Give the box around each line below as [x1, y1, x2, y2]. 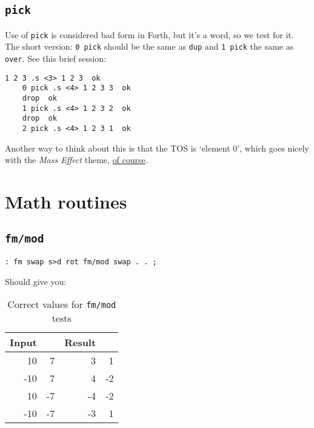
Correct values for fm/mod [7, 297, 116, 312]
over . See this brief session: [5, 52, 107, 65]
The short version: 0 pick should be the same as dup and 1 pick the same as [5, 40, 294, 53]
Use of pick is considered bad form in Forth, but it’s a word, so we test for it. [5, 28, 294, 41]
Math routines [5, 189, 127, 214]
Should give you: [5, 275, 67, 287]
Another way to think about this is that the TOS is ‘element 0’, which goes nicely [5, 141, 309, 154]
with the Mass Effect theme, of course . [5, 153, 148, 166]
